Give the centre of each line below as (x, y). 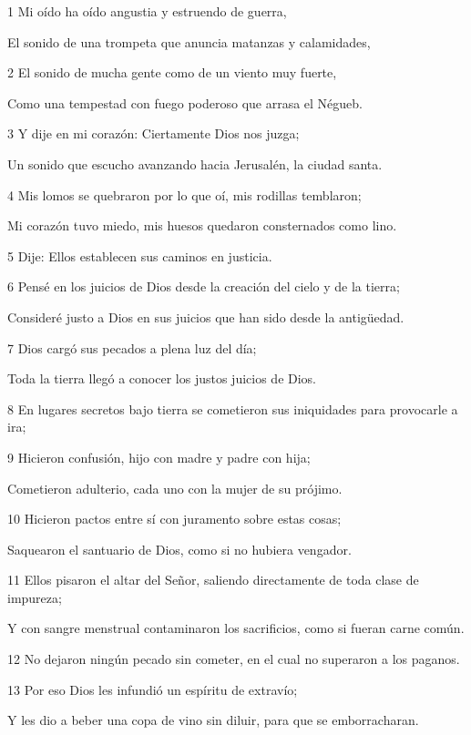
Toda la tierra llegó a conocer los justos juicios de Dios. (162, 378)
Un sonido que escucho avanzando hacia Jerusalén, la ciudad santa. (195, 163)
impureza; (35, 597)
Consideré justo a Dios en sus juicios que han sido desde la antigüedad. (206, 316)
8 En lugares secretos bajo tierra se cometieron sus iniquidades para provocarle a (233, 408)
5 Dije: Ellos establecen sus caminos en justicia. (140, 255)
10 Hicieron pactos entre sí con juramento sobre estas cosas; (174, 519)
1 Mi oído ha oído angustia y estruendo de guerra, (147, 11)
